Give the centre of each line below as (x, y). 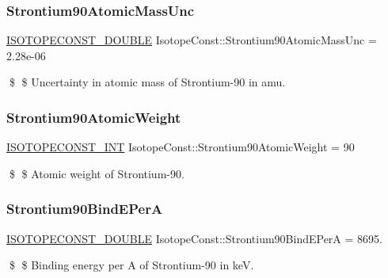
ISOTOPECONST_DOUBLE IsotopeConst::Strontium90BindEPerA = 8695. (194, 238)
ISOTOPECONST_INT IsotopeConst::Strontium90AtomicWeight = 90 (181, 147)
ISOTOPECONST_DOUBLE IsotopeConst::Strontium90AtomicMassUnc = (192, 40)
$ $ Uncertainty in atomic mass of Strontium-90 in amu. (147, 82)
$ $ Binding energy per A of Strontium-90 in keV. (131, 265)
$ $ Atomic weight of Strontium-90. (97, 173)
